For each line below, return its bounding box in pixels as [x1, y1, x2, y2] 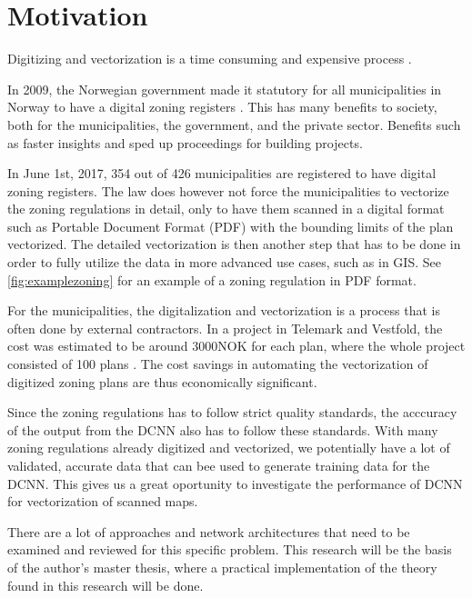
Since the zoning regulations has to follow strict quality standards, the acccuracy [7, 403, 457, 422]
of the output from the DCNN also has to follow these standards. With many [7, 420, 438, 439]
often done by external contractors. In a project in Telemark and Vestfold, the [7, 318, 443, 337]
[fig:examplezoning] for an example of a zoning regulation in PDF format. [7, 270, 417, 289]
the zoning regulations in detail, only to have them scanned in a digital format [7, 199, 445, 218]
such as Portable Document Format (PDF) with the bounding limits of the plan [7, 216, 454, 235]
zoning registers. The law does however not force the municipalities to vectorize [7, 181, 449, 200]
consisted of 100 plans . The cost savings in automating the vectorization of [7, 354, 428, 374]
